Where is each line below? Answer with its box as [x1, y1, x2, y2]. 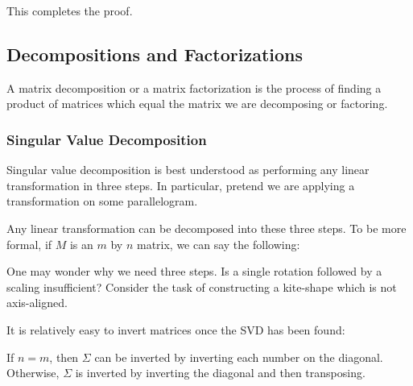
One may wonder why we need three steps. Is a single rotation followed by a [6, 263, 382, 280]
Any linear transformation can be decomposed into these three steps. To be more [6, 219, 407, 236]
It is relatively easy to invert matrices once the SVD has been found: [6, 321, 345, 338]
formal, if [6, 235, 52, 252]
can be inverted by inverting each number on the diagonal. [94, 348, 383, 365]
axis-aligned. [6, 294, 68, 311]
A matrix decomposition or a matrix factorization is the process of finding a [6, 79, 382, 96]
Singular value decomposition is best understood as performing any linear [6, 161, 370, 178]
